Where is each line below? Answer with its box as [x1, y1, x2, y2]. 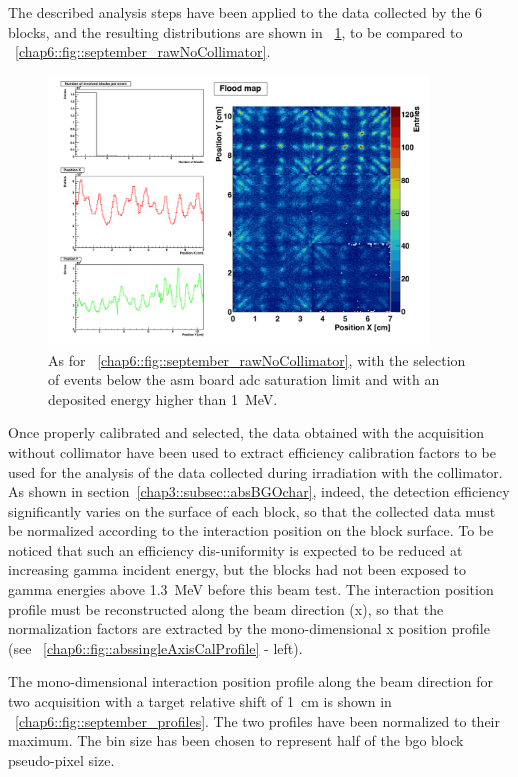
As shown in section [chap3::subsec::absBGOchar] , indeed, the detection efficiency [8, 481, 510, 502]
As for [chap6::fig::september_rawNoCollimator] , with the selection [48, 349, 466, 370]
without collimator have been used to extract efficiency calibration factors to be [8, 441, 496, 462]
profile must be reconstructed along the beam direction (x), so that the [8, 598, 444, 619]
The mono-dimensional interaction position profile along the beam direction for [8, 671, 493, 692]
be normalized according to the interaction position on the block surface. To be [8, 520, 494, 541]
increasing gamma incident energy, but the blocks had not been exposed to [8, 559, 467, 580]
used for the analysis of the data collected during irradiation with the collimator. [8, 461, 503, 482]
